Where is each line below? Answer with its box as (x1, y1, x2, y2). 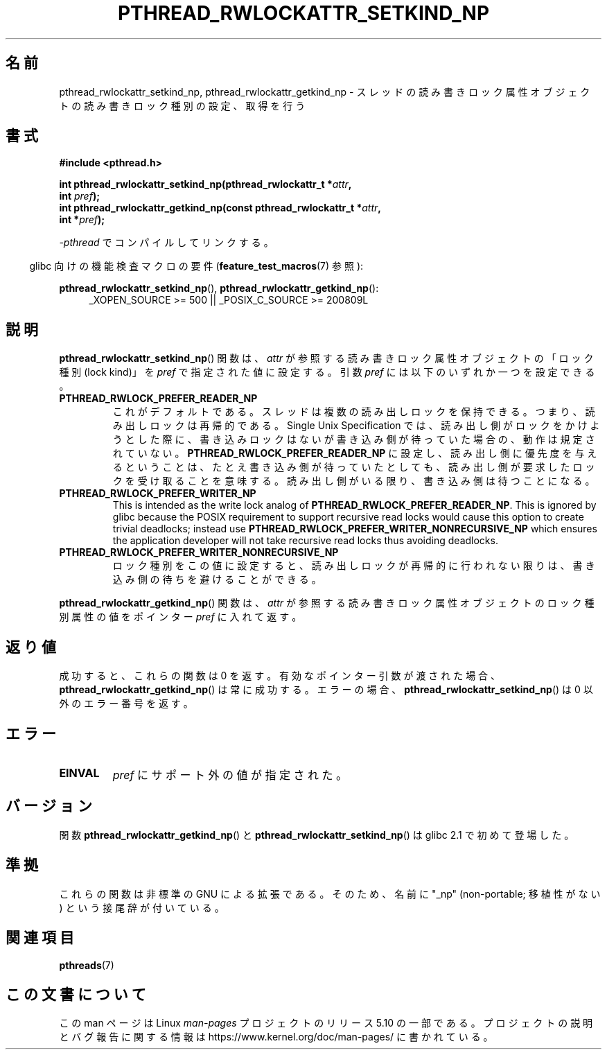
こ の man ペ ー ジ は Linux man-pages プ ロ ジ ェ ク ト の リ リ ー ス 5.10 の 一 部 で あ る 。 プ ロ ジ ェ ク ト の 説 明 (59, 1017, 593, 1029)
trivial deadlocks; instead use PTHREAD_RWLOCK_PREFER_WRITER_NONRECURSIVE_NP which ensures (112, 523, 597, 535)
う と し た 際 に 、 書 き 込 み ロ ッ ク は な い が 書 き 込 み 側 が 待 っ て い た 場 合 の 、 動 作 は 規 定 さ (112, 433, 595, 446)
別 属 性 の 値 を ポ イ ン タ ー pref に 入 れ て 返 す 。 (59, 611, 302, 623)
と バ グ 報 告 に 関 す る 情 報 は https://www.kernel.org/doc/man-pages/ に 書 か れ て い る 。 (59, 1031, 493, 1043)
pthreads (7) (59, 959, 114, 971)
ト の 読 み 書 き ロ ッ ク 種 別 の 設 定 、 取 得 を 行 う (59, 99, 306, 112)
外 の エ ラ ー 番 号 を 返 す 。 (59, 697, 193, 710)
